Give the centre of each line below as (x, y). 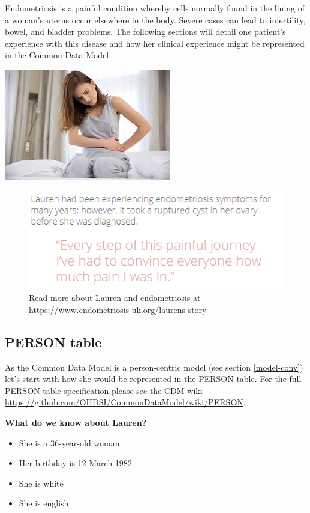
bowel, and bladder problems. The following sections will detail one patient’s (145, 32)
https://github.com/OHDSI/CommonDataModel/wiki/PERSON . (125, 402)
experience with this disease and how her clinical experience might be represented (155, 43)
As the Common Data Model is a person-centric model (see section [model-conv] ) (154, 367)
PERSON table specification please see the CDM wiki (104, 390)
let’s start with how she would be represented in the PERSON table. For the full (153, 379)
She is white (41, 483)
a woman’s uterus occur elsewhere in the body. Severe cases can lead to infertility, (155, 20)
